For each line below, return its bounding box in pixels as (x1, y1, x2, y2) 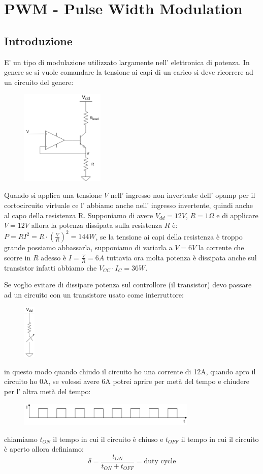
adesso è (41, 252, 67, 262)
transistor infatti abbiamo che (4, 262, 97, 273)
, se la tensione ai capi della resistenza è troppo (95, 231, 243, 242)
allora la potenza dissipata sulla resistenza (31, 220, 162, 230)
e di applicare (216, 210, 258, 220)
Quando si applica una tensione (4, 190, 102, 200)
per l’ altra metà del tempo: (4, 386, 91, 396)
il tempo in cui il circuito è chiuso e (53, 433, 163, 444)
